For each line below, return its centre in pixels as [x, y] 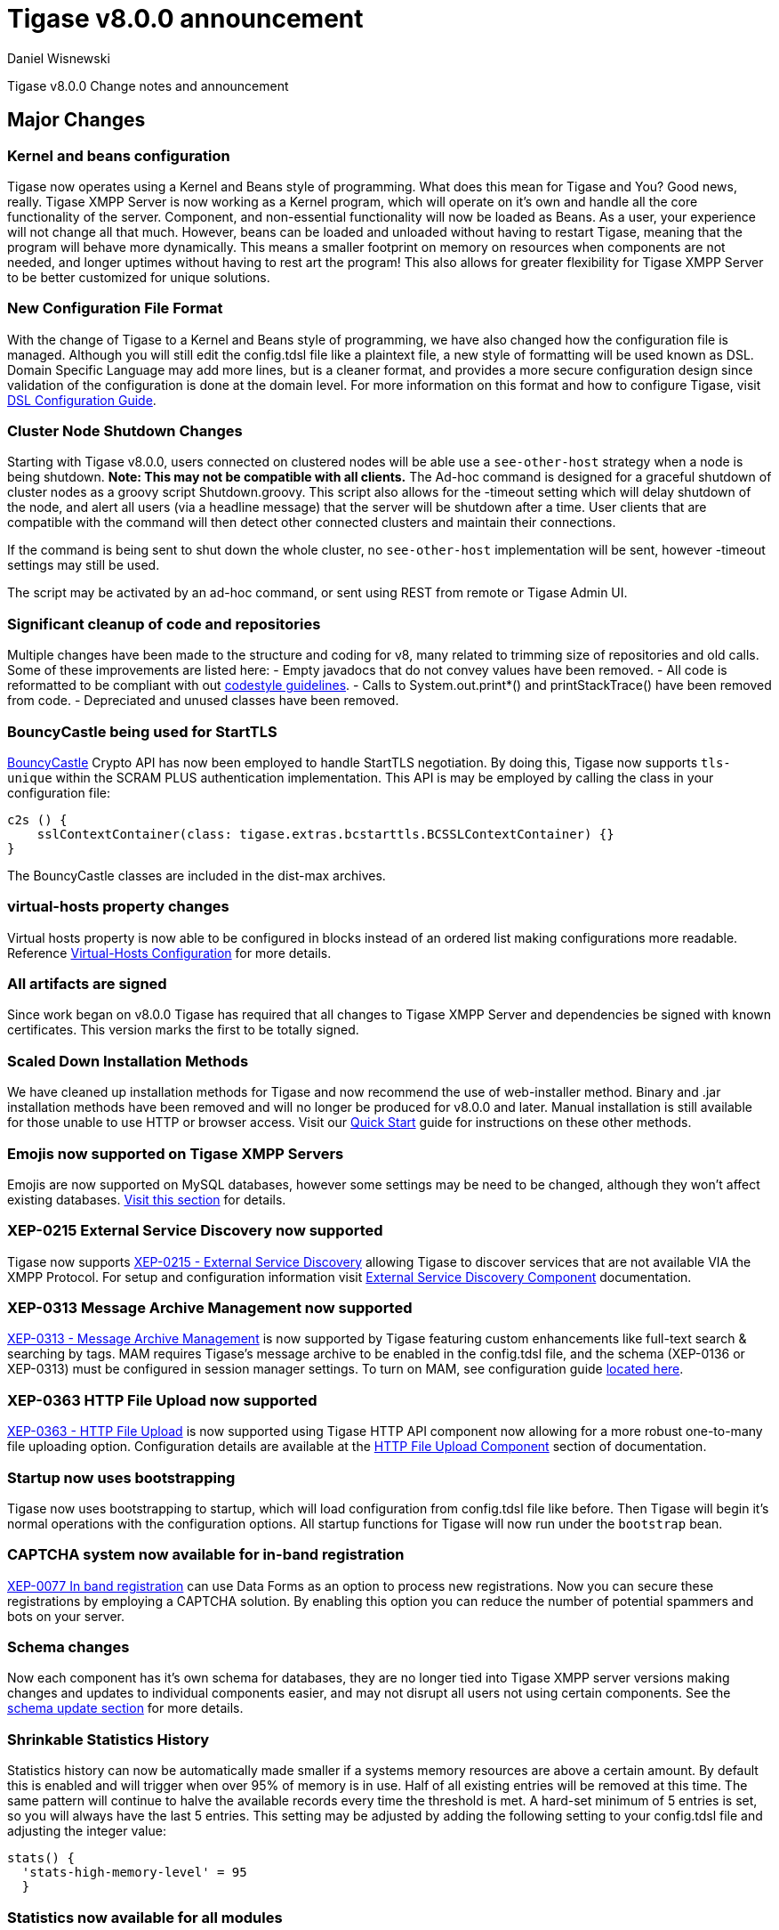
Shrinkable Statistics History [108, 1739]
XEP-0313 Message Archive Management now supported [210, 1308]
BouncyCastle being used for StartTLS [142, 731]
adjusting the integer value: [87, 1831]
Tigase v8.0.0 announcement [185, 19]
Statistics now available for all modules [145, 1917]
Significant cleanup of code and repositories [164, 624]
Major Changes [76, 120]
